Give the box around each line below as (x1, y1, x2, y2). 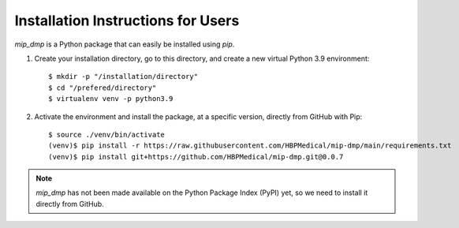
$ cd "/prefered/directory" (48, 83, 157, 92)
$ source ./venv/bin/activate (48, 130, 166, 139)
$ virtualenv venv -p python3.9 (48, 95, 174, 103)
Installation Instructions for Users (14, 12, 240, 29)
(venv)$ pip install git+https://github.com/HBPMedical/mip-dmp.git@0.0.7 (48, 152, 344, 161)
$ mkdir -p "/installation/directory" (48, 72, 199, 81)
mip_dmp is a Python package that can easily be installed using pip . (14, 39, 235, 49)
